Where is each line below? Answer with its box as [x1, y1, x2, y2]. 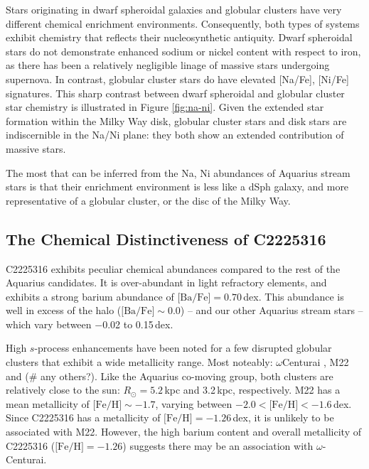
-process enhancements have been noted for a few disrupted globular [34, 340, 332, 355]
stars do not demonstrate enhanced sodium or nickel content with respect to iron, [6, 43, 361, 58]
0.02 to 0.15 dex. [102, 316, 173, 331]
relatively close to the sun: [6, 382, 120, 397]
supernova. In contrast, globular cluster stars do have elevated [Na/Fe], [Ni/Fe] [6, 71, 349, 86]
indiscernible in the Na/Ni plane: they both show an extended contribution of [6, 127, 344, 142]
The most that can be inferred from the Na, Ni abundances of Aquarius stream [6, 165, 351, 180]
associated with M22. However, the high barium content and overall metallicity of [6, 424, 361, 439]
